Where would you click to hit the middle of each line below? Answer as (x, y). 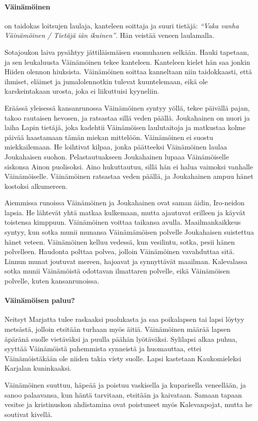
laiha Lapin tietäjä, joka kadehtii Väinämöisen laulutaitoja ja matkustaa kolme (125, 127)
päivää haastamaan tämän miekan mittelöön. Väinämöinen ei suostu (109, 137)
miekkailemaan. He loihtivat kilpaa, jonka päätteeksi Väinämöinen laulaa (116, 147)
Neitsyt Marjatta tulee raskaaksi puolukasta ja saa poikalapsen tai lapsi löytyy (125, 319)
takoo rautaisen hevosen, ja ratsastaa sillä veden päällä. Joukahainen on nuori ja (127, 117)
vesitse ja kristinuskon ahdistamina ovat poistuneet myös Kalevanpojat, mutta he (129, 404)
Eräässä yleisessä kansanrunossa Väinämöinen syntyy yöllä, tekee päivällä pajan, (127, 107)
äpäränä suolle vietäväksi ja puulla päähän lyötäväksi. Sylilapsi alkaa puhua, (121, 339)
